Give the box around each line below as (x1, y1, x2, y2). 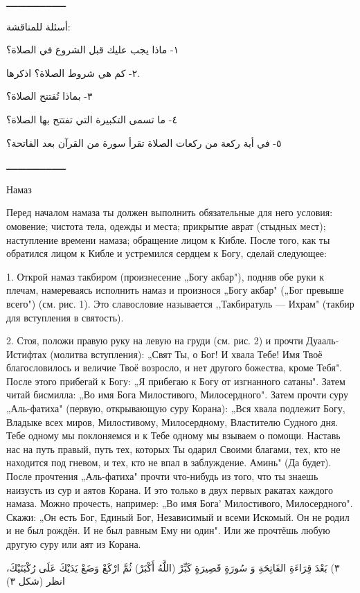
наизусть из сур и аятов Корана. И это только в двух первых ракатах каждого (6, 482, 333, 497)
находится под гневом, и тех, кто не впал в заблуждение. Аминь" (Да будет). (6, 455, 332, 470)
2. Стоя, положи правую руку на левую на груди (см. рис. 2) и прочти (6, 333, 303, 348)
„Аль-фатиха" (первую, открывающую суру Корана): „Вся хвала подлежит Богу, (6, 401, 345, 416)
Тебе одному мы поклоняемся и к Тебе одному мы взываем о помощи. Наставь (6, 428, 341, 443)
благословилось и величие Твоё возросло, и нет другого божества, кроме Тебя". (6, 360, 343, 375)
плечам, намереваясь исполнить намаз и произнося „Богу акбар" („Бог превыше (6, 283, 344, 297)
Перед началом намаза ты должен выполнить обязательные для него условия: (6, 205, 333, 220)
